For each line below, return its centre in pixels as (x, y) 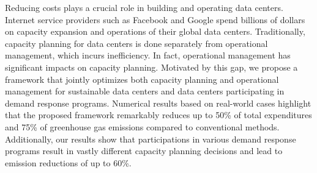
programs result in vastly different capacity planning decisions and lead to (144, 151)
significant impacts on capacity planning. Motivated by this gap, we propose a (151, 67)
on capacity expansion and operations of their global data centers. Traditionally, (155, 31)
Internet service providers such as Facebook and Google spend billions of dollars (155, 19)
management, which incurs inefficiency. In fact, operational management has (148, 55)
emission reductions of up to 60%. (68, 162)
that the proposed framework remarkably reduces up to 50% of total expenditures (158, 115)
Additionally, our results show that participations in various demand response (151, 139)
